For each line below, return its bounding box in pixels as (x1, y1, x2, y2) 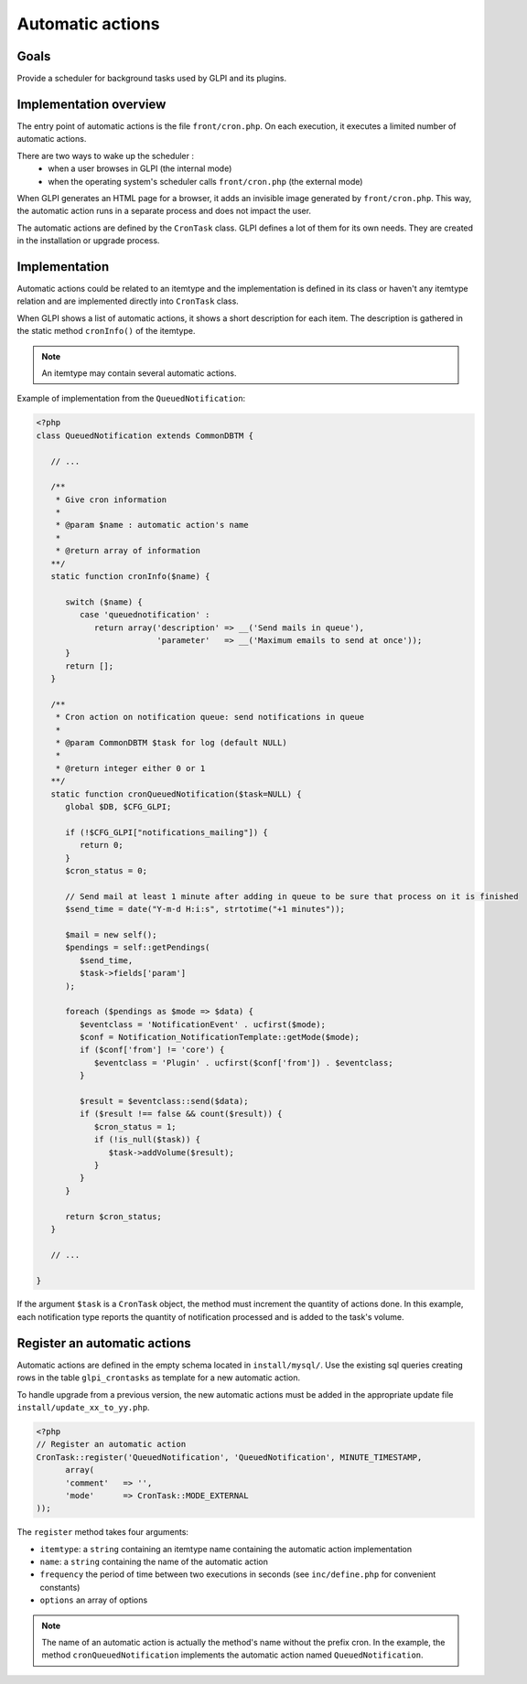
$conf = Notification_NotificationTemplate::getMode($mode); (79, 1032, 360, 1043)
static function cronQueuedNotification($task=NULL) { (50, 788, 302, 799)
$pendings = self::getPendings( (65, 942, 210, 953)
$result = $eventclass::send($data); (79, 1096, 249, 1107)
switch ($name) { (65, 596, 144, 607)
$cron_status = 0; (65, 865, 148, 875)
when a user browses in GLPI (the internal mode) (48, 163, 232, 174)
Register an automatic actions (16, 1335, 191, 1351)
